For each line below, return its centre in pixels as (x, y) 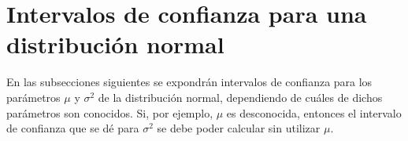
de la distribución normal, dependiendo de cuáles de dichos (240, 97)
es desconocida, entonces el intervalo (314, 112)
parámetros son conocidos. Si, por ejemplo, (110, 112)
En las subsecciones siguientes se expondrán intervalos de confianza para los (189, 82)
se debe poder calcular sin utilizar (239, 128)
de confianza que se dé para (73, 128)
